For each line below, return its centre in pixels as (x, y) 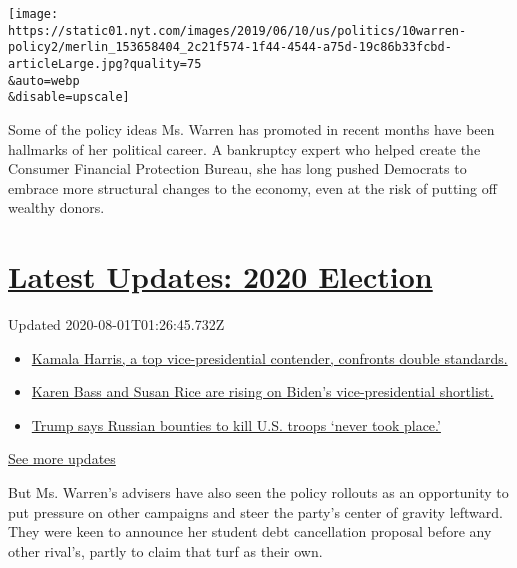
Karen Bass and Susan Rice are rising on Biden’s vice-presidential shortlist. (262, 391)
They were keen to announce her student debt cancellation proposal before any (250, 531)
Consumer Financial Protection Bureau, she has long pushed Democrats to (237, 168)
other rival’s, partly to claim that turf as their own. (165, 550)
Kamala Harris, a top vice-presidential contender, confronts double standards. (269, 357)
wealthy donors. (56, 207)
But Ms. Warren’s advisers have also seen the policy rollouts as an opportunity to (258, 492)
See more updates (62, 458)
